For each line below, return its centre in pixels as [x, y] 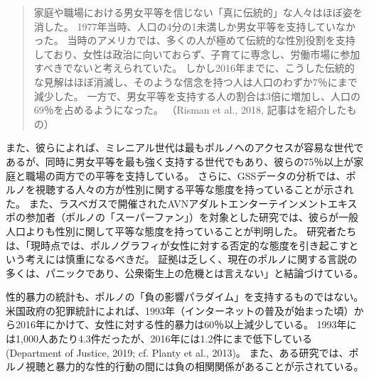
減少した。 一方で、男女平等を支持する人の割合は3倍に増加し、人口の [197, 96]
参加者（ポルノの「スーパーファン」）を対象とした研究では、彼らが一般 [192, 217]
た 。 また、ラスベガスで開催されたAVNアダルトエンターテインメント [167, 203]
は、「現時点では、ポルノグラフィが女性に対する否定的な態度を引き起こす [177, 245]
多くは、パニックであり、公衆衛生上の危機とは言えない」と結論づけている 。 [185, 272]
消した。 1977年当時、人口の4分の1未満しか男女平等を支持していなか [195, 26]
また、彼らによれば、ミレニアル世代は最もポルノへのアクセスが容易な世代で [185, 147]
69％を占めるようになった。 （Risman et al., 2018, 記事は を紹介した [190, 110]
